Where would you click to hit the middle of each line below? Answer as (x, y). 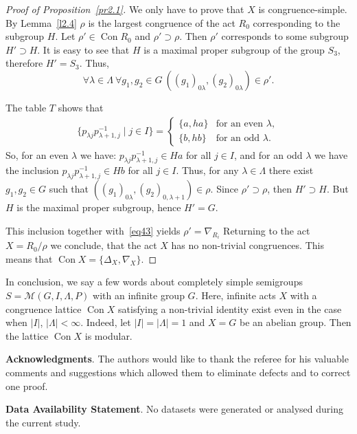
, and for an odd (268, 154)
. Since (224, 189)
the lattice (27, 335)
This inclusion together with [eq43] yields (93, 230)
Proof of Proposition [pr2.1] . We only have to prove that (125, 9)
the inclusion (32, 170)
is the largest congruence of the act (162, 22)
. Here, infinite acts (235, 295)
